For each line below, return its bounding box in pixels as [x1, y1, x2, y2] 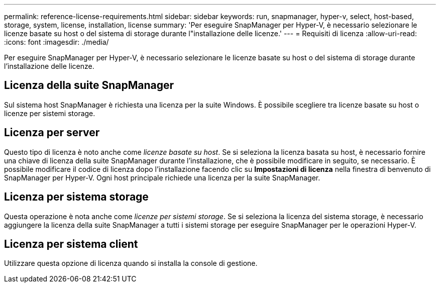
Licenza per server [4, 126, 100, 139]
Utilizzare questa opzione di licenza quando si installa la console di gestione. [4, 259, 258, 268]
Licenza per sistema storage [4, 190, 149, 204]
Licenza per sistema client [4, 237, 138, 250]
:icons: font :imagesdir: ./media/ [4, 38, 109, 46]
